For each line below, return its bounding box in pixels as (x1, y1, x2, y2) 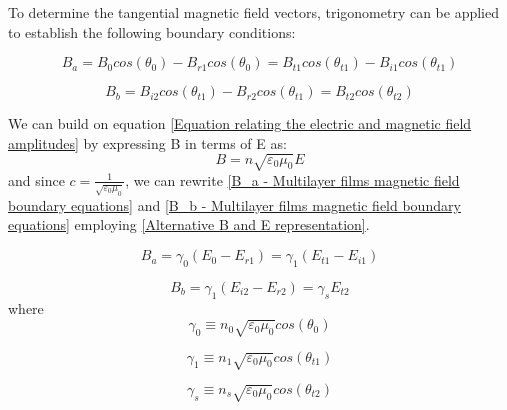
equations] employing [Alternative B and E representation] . (8, 214, 370, 235)
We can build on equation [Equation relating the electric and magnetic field (8, 113, 472, 134)
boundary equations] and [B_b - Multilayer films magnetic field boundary (8, 194, 461, 215)
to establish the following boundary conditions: (8, 21, 296, 42)
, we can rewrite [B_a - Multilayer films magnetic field (125, 169, 460, 190)
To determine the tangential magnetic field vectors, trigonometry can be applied (8, 2, 500, 22)
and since (8, 169, 65, 190)
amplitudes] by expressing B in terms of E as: (8, 132, 287, 153)
